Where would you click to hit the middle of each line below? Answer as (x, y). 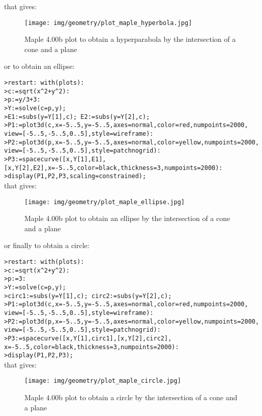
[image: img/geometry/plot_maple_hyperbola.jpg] (108, 23)
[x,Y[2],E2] (24, 168)
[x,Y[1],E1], (84, 159)
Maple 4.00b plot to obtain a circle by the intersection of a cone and (131, 397)
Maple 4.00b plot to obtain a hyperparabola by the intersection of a (130, 39)
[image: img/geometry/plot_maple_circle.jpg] (103, 381)
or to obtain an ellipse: (39, 66)
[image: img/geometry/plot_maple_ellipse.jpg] (105, 202)
